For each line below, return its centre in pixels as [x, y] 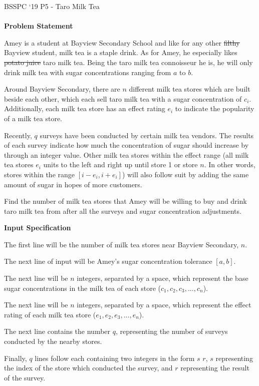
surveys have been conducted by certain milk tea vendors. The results [147, 135]
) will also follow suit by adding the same [185, 174]
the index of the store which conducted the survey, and [88, 368]
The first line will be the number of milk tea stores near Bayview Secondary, [121, 244]
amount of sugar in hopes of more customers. [73, 184]
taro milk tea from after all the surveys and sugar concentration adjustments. [123, 211]
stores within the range [40, 174]
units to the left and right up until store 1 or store [120, 164]
